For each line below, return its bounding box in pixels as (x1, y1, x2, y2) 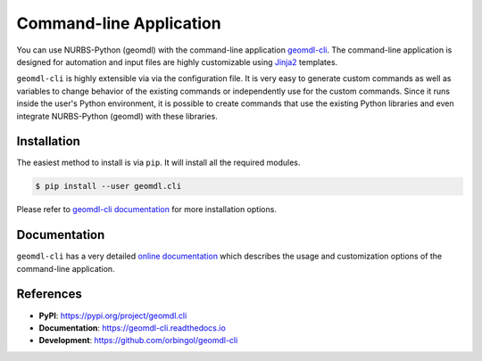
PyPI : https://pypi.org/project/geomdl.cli (38, 310, 187, 321)
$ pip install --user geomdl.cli (35, 181, 182, 192)
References (16, 286, 82, 302)
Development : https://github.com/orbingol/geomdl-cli (38, 335, 238, 346)
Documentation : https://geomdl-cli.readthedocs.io (38, 322, 227, 333)
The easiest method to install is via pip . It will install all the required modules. (16, 157, 301, 168)
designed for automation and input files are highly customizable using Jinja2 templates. (16, 56, 338, 67)
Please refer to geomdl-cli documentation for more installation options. (16, 204, 277, 215)
